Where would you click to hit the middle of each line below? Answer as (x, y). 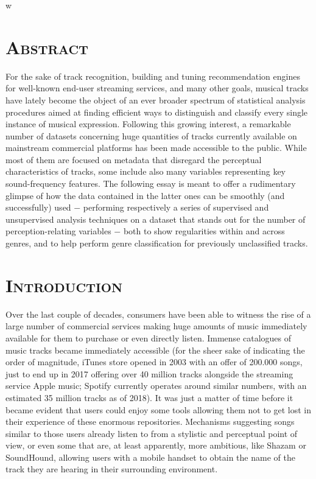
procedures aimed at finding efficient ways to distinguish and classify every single (157, 112)
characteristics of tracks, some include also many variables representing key (146, 171)
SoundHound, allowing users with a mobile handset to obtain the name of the (150, 457)
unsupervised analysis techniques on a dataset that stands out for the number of (156, 219)
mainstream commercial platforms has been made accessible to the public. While (156, 148)
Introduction (64, 285)
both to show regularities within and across (204, 231)
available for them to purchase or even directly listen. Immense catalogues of (149, 337)
